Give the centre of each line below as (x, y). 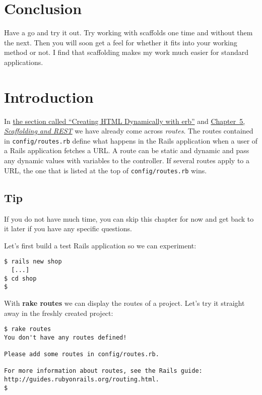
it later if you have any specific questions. (68, 228)
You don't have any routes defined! (65, 337)
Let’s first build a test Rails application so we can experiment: (100, 245)
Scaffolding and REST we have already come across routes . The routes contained (129, 131)
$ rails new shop (33, 262)
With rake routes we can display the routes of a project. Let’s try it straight (124, 303)
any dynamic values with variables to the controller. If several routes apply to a (127, 160)
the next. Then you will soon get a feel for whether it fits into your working (121, 42)
